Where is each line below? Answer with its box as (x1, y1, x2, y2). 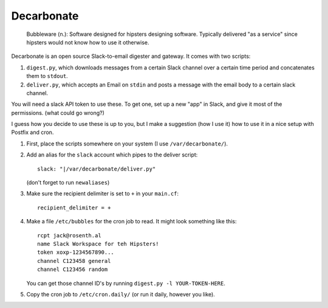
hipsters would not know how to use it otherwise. (26, 38, 149, 46)
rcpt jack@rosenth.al (37, 232, 101, 239)
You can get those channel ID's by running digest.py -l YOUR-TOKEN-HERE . (26, 279, 226, 287)
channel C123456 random (37, 266, 108, 273)
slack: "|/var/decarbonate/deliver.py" (37, 165, 156, 172)
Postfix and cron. (11, 128, 54, 136)
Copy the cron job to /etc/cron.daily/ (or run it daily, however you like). (26, 290, 215, 298)
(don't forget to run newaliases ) (26, 179, 110, 186)
